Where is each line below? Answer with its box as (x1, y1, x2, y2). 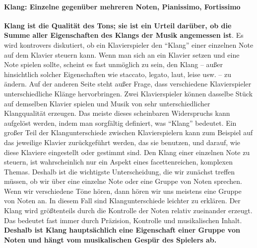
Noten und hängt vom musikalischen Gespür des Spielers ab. (4, 234, 217, 245)
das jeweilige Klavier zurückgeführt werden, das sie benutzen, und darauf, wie (4, 137, 241, 147)
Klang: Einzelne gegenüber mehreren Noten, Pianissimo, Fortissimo (4, 1, 241, 11)
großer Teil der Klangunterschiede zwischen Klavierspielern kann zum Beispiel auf (4, 127, 253, 138)
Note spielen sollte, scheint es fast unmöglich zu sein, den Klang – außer (4, 59, 223, 70)
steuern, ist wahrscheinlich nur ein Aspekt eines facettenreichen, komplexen (4, 157, 233, 167)
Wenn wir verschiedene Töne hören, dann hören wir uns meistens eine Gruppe (4, 185, 242, 196)
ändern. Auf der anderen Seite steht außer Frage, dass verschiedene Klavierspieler (4, 79, 252, 89)
